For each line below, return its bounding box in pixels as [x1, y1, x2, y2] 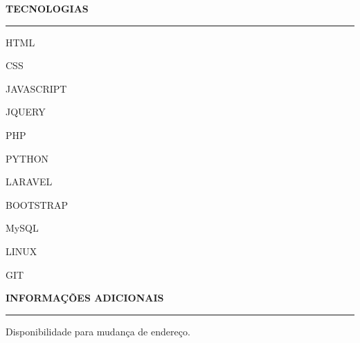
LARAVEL [6, 174, 53, 189]
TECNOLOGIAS [6, 1, 89, 15]
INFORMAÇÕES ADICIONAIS [6, 290, 164, 305]
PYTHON [6, 151, 49, 165]
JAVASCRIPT [6, 81, 67, 95]
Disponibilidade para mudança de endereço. [6, 324, 190, 338]
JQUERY [6, 104, 46, 119]
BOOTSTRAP [6, 197, 69, 212]
